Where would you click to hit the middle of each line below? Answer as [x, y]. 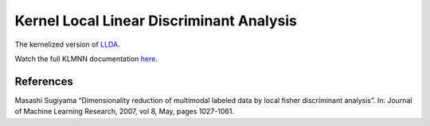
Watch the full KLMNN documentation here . [86, 59]
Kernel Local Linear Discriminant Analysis [156, 21]
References [44, 81]
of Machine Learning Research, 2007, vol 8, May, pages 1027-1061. [125, 112]
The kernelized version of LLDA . [67, 44]
